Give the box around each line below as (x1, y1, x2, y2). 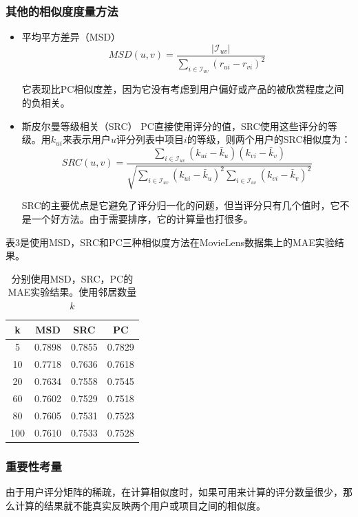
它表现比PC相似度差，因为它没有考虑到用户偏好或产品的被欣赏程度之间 (21, 82, 344, 96)
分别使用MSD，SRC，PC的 (11, 271, 134, 285)
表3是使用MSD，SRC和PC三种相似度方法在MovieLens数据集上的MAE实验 (6, 234, 335, 249)
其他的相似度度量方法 (6, 2, 118, 19)
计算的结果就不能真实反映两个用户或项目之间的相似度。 (14, 498, 266, 512)
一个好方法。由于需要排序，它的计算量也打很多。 (31, 212, 253, 226)
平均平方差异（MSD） (21, 30, 121, 44)
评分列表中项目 (116, 132, 184, 146)
